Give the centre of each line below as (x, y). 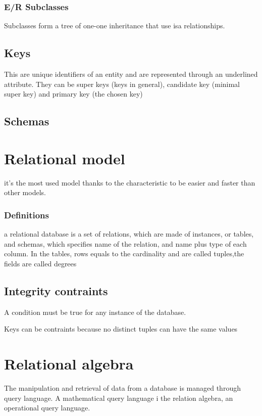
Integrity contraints (56, 290)
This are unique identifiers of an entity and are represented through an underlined (131, 74)
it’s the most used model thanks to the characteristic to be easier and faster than (130, 182)
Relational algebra (69, 364)
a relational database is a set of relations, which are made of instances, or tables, (129, 234)
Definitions (27, 215)
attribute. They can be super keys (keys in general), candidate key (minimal (122, 84)
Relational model (65, 158)
